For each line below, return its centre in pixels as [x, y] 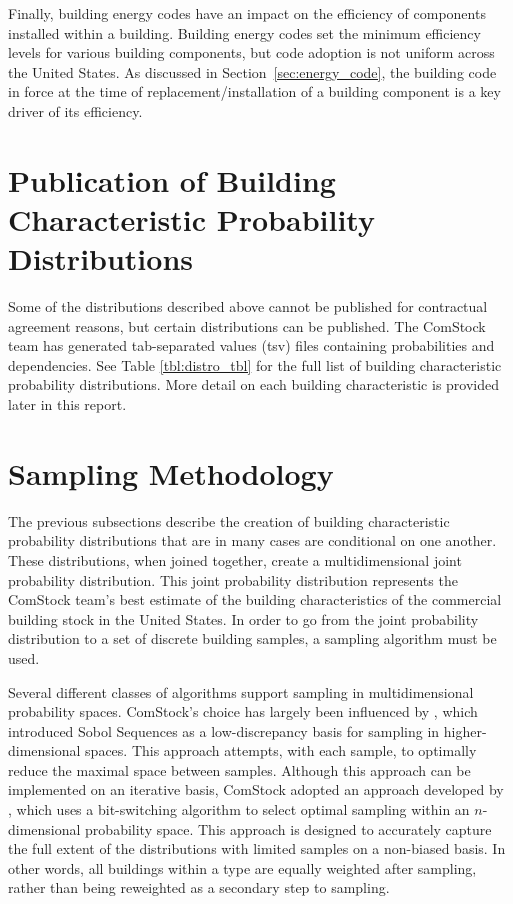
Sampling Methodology [171, 472]
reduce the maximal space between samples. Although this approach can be [239, 769]
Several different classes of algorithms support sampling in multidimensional [241, 691]
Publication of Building [172, 179]
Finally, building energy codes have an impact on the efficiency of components [247, 13]
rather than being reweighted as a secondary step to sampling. [199, 887]
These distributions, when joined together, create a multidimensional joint [235, 559]
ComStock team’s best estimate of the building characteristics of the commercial [255, 599]
